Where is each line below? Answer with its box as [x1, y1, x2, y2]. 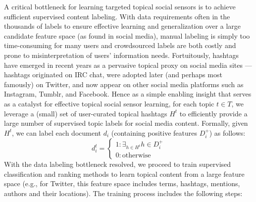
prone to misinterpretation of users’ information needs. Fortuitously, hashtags [4, 50, 239, 60]
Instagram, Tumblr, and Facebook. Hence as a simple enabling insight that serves [4, 89, 252, 99]
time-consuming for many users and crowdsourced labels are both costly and [4, 40, 236, 50]
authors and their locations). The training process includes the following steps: [4, 188, 243, 198]
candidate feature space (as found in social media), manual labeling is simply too [4, 30, 250, 41]
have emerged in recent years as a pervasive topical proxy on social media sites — [4, 59, 252, 70]
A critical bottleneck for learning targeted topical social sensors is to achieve [4, 1, 236, 11]
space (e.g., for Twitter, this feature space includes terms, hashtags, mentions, [4, 178, 240, 189]
